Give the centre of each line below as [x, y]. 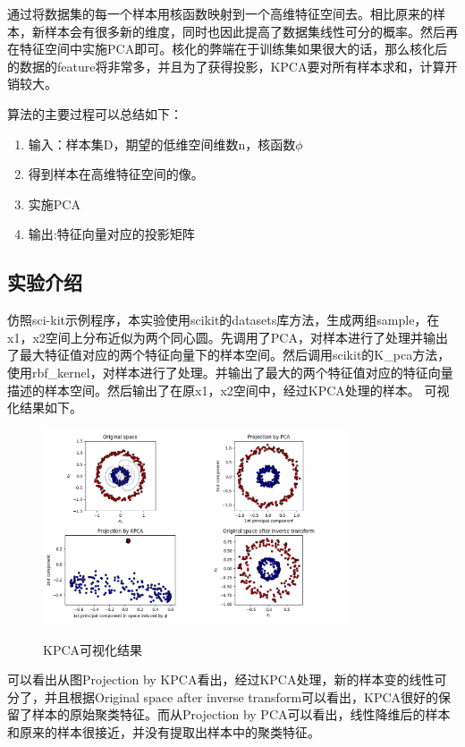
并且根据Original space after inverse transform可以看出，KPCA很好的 [241, 696]
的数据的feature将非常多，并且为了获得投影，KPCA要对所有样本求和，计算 [226, 66]
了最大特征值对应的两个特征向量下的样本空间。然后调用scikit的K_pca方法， [229, 355]
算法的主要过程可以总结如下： [95, 113]
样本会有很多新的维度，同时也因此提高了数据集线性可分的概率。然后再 [251, 31]
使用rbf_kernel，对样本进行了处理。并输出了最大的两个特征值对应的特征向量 [230, 372]
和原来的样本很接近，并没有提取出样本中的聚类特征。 [164, 731]
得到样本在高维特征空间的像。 [116, 174]
